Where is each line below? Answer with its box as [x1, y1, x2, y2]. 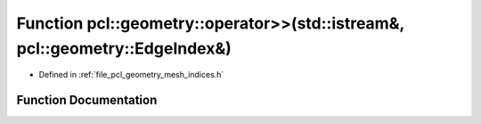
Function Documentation [16, 93, 158, 108]
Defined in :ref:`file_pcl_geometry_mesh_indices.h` [38, 70, 224, 80]
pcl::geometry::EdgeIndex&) [16, 38, 232, 58]
